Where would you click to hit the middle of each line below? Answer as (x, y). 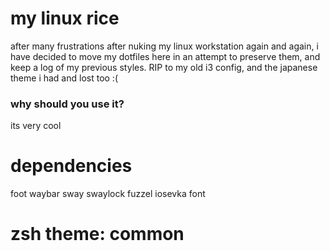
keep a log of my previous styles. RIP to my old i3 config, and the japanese (164, 67)
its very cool (36, 126)
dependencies (71, 166)
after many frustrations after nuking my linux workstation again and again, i (164, 46)
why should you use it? (67, 104)
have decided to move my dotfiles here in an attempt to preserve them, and (165, 56)
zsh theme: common (97, 234)
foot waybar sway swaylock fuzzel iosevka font (108, 194)
